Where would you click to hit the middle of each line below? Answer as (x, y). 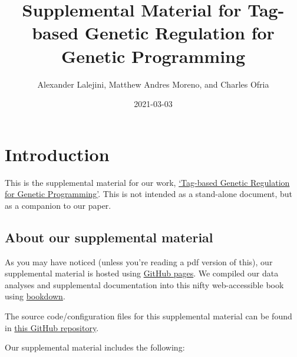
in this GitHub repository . (52, 327)
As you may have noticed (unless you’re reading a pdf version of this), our (139, 261)
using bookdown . (35, 296)
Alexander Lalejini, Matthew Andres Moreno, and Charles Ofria (153, 84)
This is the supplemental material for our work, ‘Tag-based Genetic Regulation (147, 182)
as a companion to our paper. (58, 205)
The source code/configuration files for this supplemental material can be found (148, 316)
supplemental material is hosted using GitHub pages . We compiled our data (142, 273)
